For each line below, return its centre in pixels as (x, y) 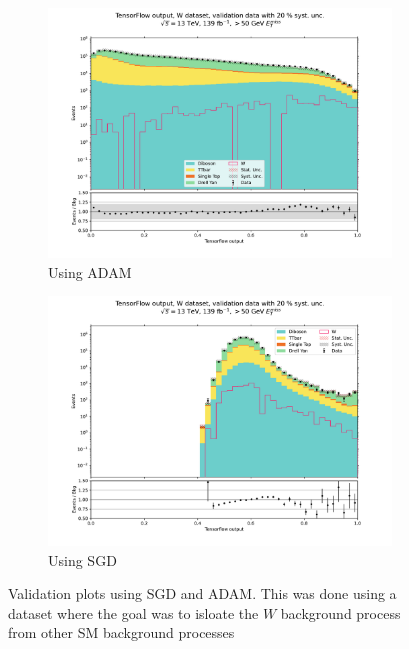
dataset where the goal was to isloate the (133, 612)
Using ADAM (90, 271)
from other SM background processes (121, 632)
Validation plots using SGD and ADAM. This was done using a (202, 593)
